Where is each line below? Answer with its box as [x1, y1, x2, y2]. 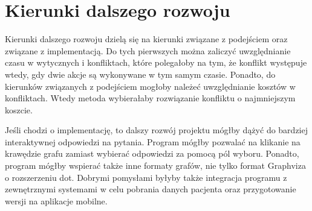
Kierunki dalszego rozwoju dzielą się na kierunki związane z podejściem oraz [5, 33, 288, 45]
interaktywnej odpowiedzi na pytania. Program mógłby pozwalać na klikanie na [5, 135, 301, 148]
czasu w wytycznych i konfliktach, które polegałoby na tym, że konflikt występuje [5, 56, 307, 69]
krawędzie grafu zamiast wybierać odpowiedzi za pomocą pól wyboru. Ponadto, [5, 147, 299, 160]
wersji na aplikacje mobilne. [5, 194, 108, 207]
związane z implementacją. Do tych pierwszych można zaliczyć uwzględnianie [5, 44, 291, 57]
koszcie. [5, 103, 33, 116]
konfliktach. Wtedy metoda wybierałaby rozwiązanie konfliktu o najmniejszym [5, 92, 296, 104]
